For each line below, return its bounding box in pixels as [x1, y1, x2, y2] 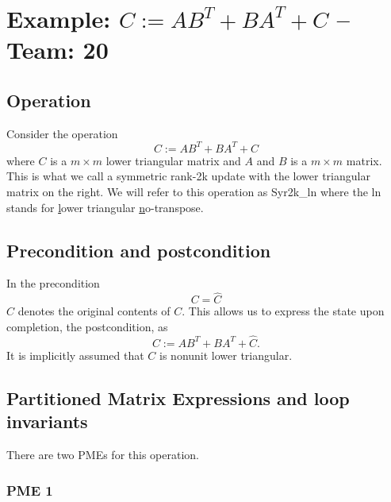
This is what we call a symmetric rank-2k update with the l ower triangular [6, 168, 370, 184]
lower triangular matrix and [105, 152, 241, 168]
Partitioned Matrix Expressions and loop [6, 385, 350, 410]
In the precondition [6, 275, 100, 292]
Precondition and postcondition [6, 237, 271, 262]
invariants [6, 409, 88, 434]
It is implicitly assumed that [6, 346, 144, 363]
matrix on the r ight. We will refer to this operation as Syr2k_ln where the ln [6, 183, 381, 200]
